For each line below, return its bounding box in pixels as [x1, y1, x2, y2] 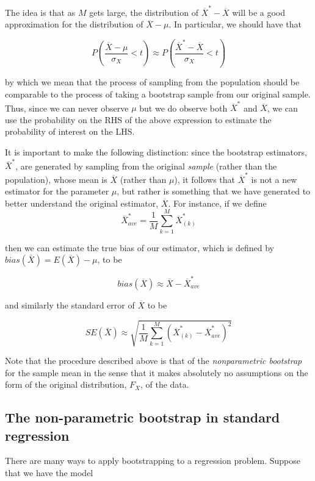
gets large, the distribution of [89, 5, 198, 18]
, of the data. [140, 378, 189, 391]
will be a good [232, 5, 285, 18]
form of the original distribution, [5, 378, 127, 391]
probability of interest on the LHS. [5, 125, 135, 138]
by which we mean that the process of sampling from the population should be [5, 76, 300, 88]
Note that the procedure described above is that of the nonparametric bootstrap [5, 354, 302, 367]
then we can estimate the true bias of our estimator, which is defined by [5, 241, 274, 254]
